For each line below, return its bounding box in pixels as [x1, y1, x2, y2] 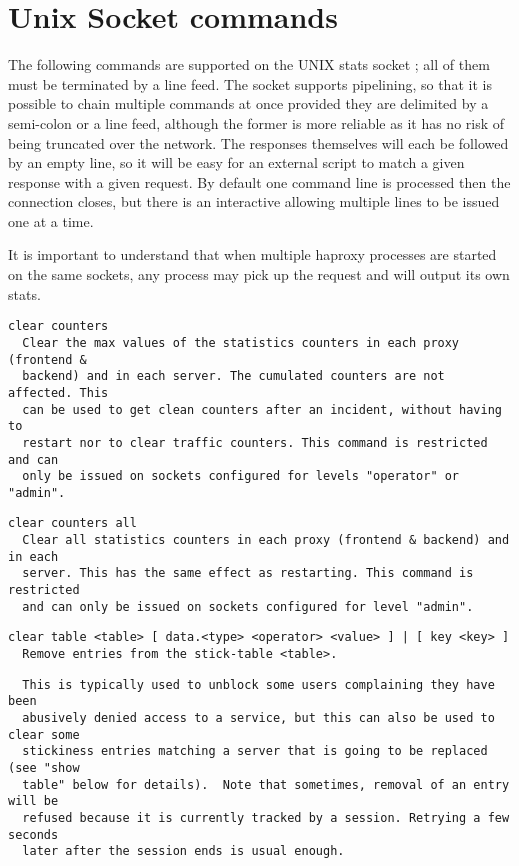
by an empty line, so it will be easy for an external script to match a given [8, 152, 465, 173]
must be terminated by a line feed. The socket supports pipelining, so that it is [8, 73, 492, 94]
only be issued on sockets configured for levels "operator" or [22, 469, 460, 484]
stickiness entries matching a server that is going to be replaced [22, 744, 488, 759]
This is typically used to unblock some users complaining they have [22, 677, 495, 692]
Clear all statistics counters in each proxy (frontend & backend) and [22, 533, 510, 548]
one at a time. [8, 210, 94, 231]
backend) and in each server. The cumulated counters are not [22, 369, 445, 384]
